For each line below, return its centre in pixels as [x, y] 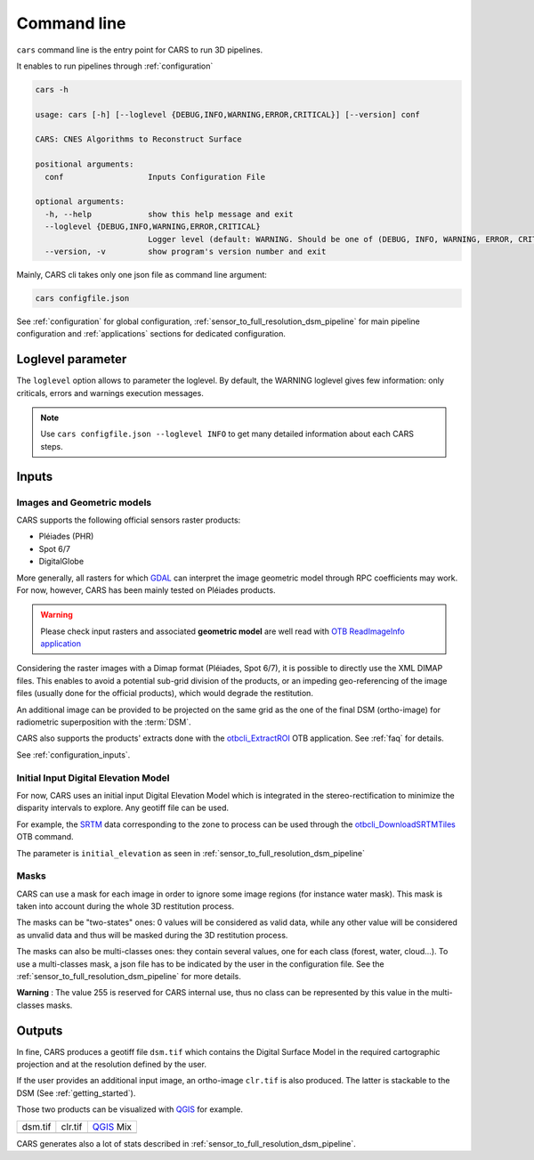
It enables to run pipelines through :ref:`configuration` [115, 66]
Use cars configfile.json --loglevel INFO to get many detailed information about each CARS [227, 434]
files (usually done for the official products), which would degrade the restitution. [165, 694]
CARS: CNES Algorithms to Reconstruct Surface [138, 139]
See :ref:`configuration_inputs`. [73, 754]
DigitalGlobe [61, 562]
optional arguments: [80, 202]
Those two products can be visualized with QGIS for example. [130, 1109]
